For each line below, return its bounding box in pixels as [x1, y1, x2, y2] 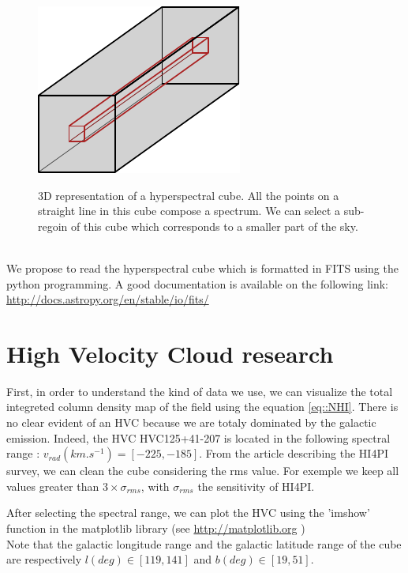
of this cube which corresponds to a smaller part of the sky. [71, 217, 358, 234]
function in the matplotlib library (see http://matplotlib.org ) [6, 520, 305, 537]
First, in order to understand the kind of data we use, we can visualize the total [6, 383, 393, 399]
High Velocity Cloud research [6, 337, 334, 369]
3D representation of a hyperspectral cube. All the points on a [38, 187, 339, 203]
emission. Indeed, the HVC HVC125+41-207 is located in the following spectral [6, 429, 391, 446]
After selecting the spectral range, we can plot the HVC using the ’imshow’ [6, 504, 370, 521]
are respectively [6, 551, 82, 567]
